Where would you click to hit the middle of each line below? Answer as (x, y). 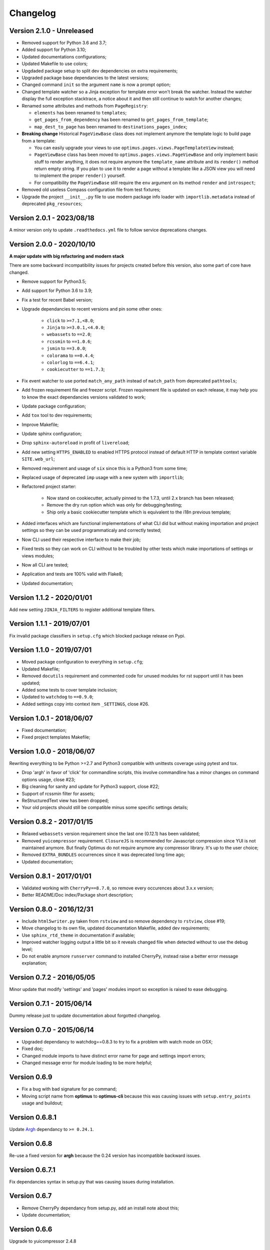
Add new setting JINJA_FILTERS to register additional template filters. (82, 609)
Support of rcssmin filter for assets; (58, 793)
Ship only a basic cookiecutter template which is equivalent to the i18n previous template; (139, 512)
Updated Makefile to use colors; (55, 64)
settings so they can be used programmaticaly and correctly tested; (92, 530)
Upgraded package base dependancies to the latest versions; (85, 78)
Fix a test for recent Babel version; (57, 299)
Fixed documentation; (44, 730)
